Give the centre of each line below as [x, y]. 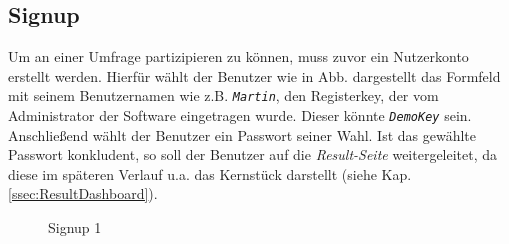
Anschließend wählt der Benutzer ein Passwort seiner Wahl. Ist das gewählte [242, 134]
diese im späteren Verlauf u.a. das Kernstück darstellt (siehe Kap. [210, 173]
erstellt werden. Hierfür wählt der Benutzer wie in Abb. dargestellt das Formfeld [254, 75]
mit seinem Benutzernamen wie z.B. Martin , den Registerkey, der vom [223, 95]
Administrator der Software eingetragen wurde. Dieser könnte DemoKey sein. [240, 115]
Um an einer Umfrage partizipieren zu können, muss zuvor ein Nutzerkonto [238, 56]
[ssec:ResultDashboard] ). [83, 193]
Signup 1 [75, 227]
